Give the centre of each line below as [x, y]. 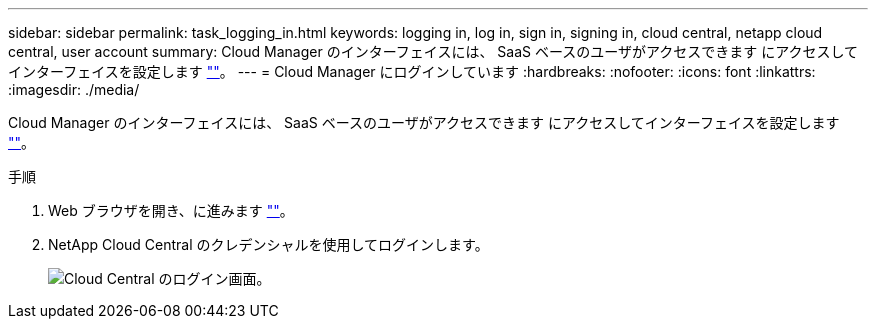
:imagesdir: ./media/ [74, 89]
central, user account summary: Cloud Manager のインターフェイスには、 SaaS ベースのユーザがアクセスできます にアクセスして [433, 51]
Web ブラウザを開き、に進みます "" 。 [171, 210]
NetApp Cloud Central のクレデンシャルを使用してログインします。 [268, 244]
